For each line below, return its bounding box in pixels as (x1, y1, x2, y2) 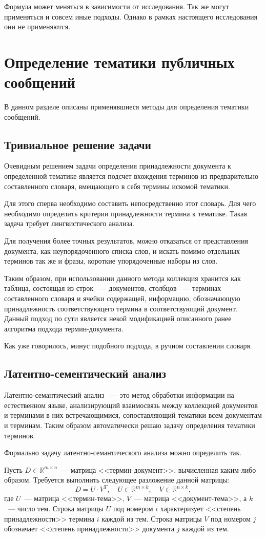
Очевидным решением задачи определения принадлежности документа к (4, 160, 231, 171)
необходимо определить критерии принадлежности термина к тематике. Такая (4, 208, 248, 218)
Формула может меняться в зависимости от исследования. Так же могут (4, 1, 229, 11)
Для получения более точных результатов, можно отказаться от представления (4, 235, 248, 246)
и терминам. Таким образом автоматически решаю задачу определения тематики (4, 419, 255, 430)
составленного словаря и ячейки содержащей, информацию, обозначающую (4, 293, 240, 304)
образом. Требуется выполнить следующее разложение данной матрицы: (4, 474, 230, 485)
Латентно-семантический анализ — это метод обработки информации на (4, 390, 234, 400)
